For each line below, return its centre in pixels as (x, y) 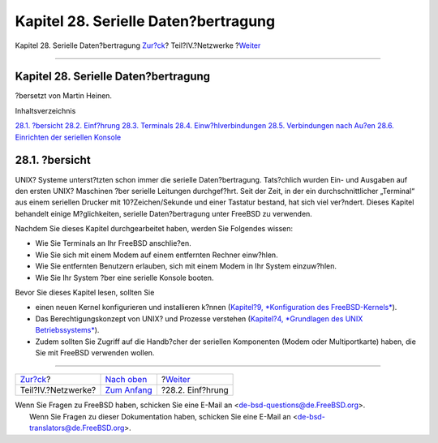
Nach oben (126, 380)
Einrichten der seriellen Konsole (68, 137)
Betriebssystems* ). (67, 330)
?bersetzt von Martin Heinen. (64, 96)
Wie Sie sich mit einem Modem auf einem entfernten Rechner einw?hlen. (157, 255)
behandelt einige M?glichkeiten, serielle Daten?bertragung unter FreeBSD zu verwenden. (163, 213)
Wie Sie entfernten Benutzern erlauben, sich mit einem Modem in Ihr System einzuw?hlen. (186, 266)
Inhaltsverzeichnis (45, 110)
